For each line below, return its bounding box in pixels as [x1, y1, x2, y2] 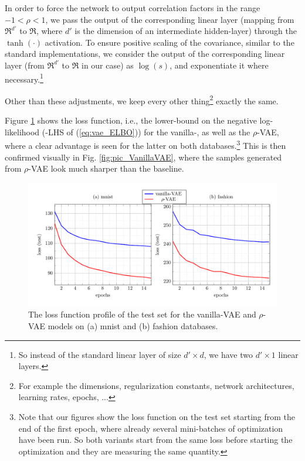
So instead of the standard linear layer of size [18, 348, 181, 360]
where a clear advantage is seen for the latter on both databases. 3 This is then [5, 138, 286, 151]
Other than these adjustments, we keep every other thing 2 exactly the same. [5, 93, 279, 107]
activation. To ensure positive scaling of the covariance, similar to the [45, 36, 294, 48]
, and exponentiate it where [170, 59, 269, 71]
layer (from [5, 59, 45, 71]
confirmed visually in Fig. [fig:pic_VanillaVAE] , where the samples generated [5, 151, 282, 163]
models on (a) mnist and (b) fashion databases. [48, 320, 218, 332]
